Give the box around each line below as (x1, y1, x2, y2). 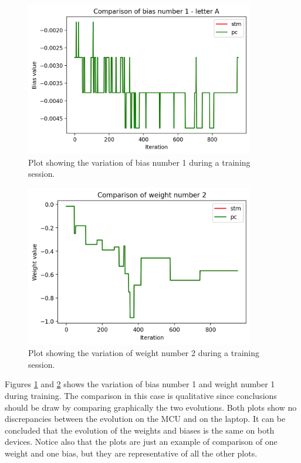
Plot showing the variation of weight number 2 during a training (28, 347, 260, 359)
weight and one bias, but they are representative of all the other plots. (5, 447, 258, 459)
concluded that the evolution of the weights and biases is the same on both (5, 424, 275, 436)
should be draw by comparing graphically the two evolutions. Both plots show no (5, 401, 297, 413)
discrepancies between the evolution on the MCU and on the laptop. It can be (5, 412, 286, 425)
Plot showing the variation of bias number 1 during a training (28, 156, 251, 168)
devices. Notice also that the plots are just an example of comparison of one (5, 435, 278, 448)
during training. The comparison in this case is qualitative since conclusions (5, 389, 277, 401)
